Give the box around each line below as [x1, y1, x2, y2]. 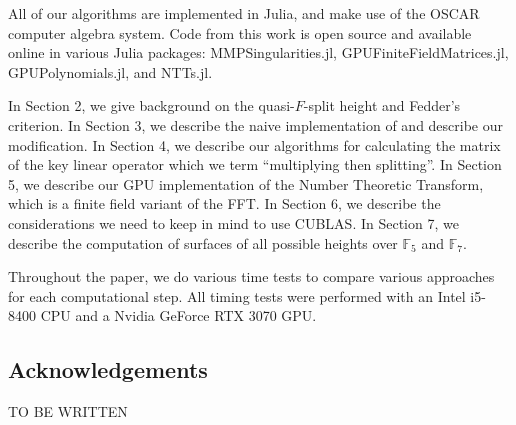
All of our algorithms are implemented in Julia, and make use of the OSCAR [8, 3, 480, 23]
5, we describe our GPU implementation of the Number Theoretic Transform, [8, 173, 484, 194]
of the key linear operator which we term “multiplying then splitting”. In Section [8, 154, 502, 175]
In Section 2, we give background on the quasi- [8, 95, 295, 116]
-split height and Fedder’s [303, 95, 461, 116]
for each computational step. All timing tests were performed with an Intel [8, 285, 466, 306]
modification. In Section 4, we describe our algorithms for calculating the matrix [8, 134, 501, 155]
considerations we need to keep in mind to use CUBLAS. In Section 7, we [8, 212, 459, 233]
